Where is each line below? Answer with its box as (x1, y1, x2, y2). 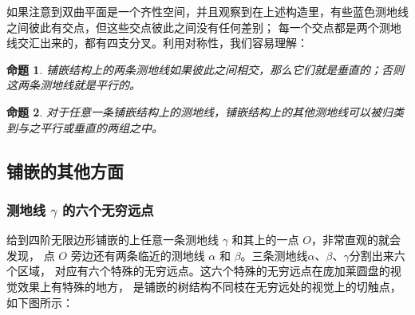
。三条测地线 (240, 246, 308, 263)
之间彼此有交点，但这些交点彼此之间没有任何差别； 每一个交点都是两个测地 (6, 18, 401, 35)
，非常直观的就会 (310, 231, 401, 248)
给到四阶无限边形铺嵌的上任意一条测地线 (6, 231, 219, 248)
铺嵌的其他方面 (6, 158, 124, 183)
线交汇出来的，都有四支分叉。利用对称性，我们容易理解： (6, 34, 308, 51)
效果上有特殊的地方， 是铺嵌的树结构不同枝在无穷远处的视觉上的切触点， (17, 278, 401, 294)
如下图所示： (6, 293, 73, 310)
